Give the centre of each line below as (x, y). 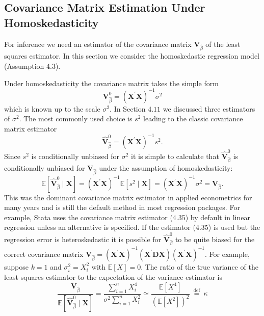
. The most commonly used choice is (76, 118)
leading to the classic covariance (193, 118)
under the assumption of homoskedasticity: (166, 168)
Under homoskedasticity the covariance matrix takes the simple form (111, 83)
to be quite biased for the (215, 239)
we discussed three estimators (209, 108)
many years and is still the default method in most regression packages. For (122, 207)
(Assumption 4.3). (32, 65)
